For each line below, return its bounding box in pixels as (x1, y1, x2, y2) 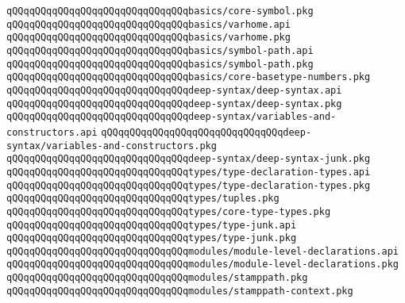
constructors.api (6, 126, 98, 138)
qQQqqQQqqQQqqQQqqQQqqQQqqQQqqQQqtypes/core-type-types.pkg (6, 205, 331, 217)
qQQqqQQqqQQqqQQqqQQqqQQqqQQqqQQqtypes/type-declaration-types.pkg (6, 179, 371, 191)
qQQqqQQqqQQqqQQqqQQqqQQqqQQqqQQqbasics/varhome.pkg (6, 32, 291, 44)
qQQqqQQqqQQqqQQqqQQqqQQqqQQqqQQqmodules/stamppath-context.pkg (6, 285, 353, 297)
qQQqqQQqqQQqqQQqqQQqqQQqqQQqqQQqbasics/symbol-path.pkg (6, 58, 314, 70)
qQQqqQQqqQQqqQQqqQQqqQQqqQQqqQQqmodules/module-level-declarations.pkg (6, 259, 399, 270)
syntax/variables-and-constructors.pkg (6, 140, 217, 151)
